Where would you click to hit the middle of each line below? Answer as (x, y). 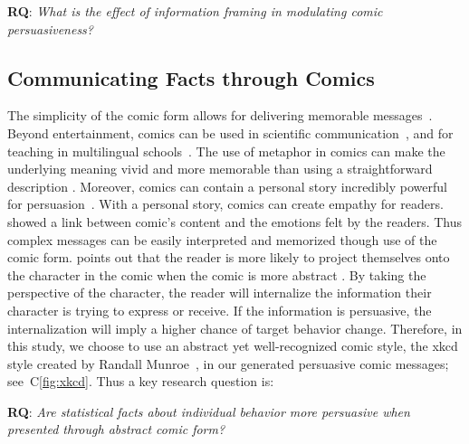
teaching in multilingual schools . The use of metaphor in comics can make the (226, 151)
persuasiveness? (51, 28)
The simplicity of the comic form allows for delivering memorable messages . (220, 115)
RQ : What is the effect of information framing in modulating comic (195, 11)
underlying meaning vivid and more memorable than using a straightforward (220, 169)
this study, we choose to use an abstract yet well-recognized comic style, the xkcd (233, 346)
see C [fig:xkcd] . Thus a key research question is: (141, 381)
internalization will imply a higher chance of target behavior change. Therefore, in (235, 328)
